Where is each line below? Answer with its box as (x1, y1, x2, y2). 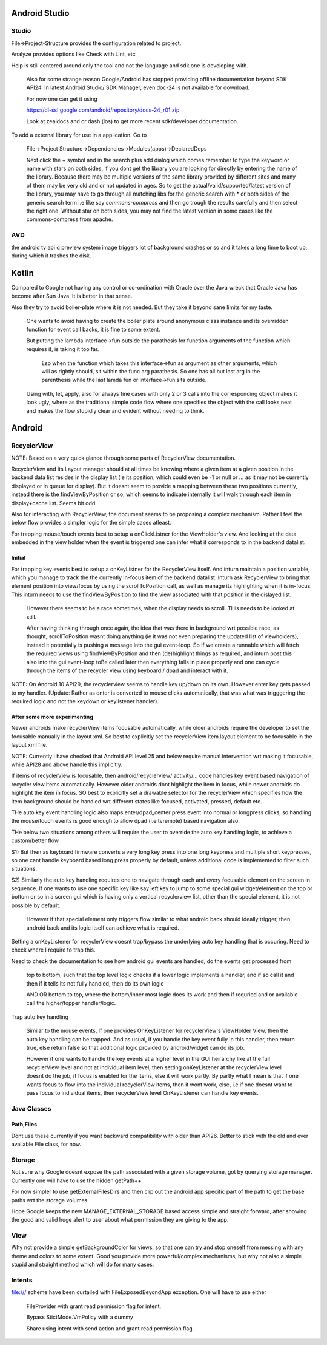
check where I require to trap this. (11, 946, 96, 953)
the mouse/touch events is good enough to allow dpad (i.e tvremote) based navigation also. (11, 817, 240, 825)
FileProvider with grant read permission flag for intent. (26, 1302, 162, 1310)
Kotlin (11, 268, 35, 278)
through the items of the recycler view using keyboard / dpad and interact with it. (26, 667, 228, 674)
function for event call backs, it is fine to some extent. (26, 325, 160, 333)
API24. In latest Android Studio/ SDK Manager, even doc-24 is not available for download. (26, 84, 250, 91)
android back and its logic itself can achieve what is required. (26, 924, 180, 931)
